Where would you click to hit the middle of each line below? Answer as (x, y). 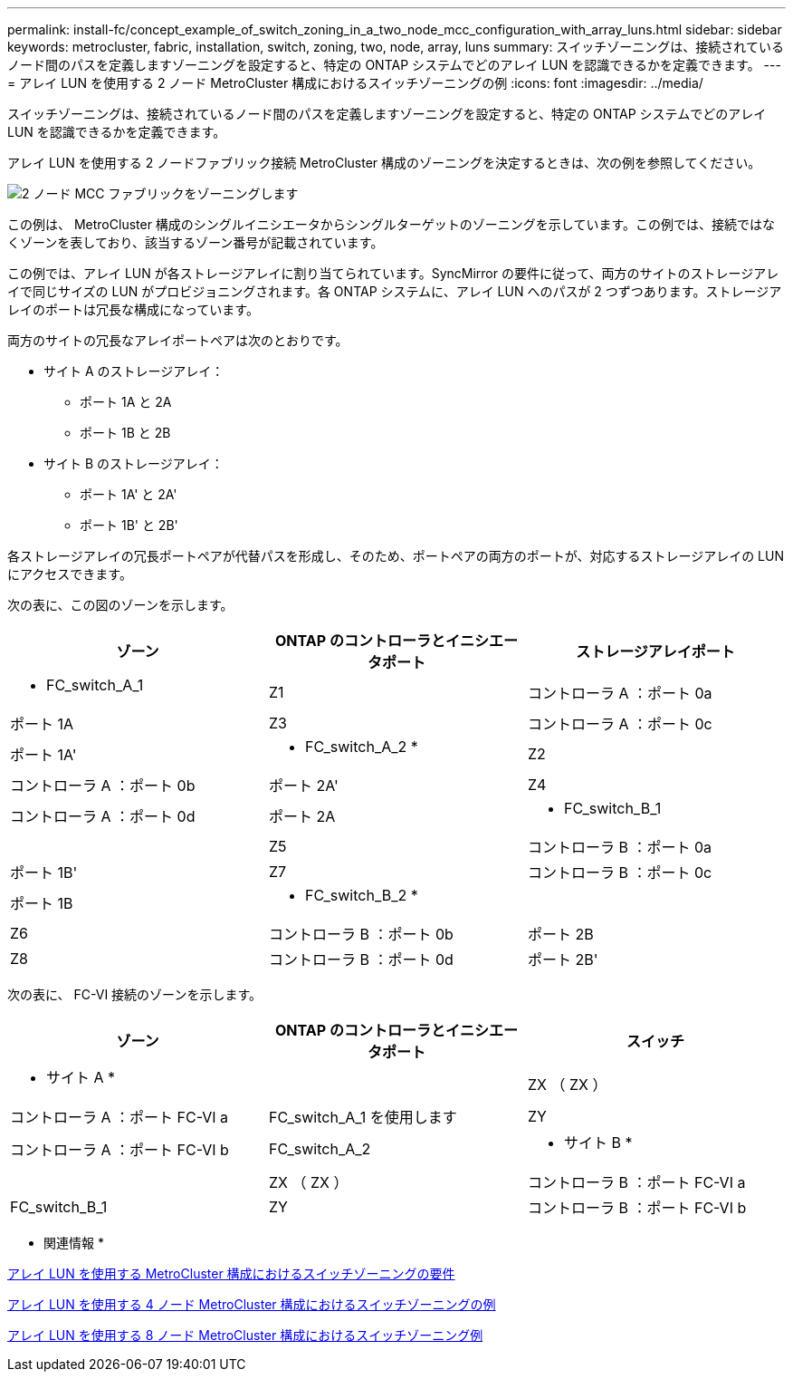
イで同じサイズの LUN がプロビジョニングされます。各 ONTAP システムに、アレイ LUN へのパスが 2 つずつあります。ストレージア (395, 291)
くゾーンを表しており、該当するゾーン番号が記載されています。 (196, 242)
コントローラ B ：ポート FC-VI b (637, 1208)
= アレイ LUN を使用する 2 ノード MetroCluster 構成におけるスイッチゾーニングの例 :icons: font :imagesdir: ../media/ (355, 83)
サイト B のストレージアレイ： (134, 463)
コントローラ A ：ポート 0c (620, 724)
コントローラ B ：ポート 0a (620, 847)
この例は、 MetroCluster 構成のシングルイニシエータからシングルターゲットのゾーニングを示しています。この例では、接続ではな (392, 224)
